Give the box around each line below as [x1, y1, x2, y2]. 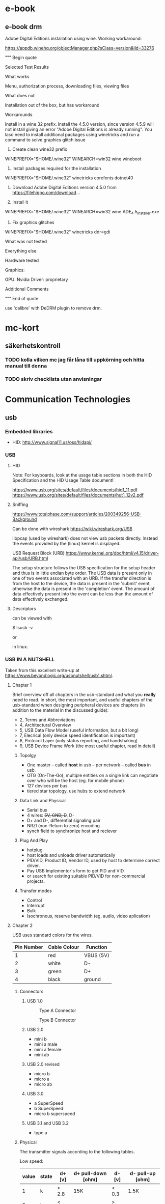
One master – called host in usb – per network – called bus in [27, 762, 151, 768]
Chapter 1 [12, 682, 32, 688]
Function [86, 944, 108, 951]
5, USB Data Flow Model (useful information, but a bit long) [19, 727, 139, 733]
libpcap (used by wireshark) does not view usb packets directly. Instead [12, 535, 158, 541]
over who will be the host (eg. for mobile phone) [27, 777, 124, 784]
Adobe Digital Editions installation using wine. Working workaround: [5, 35, 142, 41]
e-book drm [5, 23, 42, 31]
